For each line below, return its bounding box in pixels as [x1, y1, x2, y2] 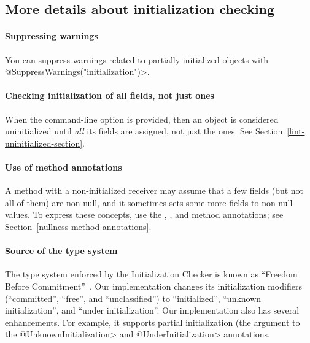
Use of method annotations [5, 160, 122, 173]
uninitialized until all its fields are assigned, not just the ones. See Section [5, 125, 283, 137]
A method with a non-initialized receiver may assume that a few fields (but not [5, 184, 304, 197]
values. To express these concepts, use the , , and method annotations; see [5, 208, 284, 221]
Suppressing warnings [5, 29, 98, 42]
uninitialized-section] [5, 136, 83, 149]
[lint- [287, 125, 305, 137]
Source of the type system [5, 244, 118, 257]
